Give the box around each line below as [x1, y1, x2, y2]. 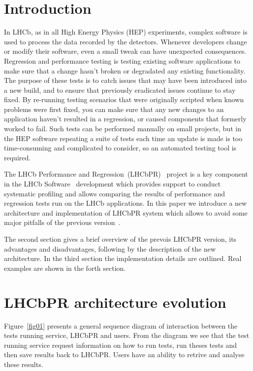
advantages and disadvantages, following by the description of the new [4, 243, 216, 254]
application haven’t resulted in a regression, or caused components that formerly [4, 113, 247, 124]
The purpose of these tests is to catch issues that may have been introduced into [4, 75, 247, 85]
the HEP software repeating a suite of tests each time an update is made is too [4, 133, 243, 143]
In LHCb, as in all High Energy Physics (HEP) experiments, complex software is [4, 27, 248, 37]
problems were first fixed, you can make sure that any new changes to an [4, 104, 224, 114]
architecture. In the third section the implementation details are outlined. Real [4, 253, 242, 263]
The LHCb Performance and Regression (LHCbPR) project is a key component [4, 169, 248, 179]
